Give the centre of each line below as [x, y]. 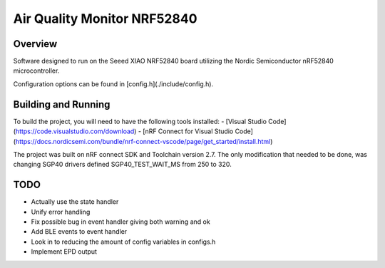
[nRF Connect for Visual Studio [188, 131]
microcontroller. [36, 71]
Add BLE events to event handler [79, 232]
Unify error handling [61, 212]
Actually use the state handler [75, 202]
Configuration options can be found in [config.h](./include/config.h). [113, 84]
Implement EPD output [64, 252]
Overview [35, 44]
